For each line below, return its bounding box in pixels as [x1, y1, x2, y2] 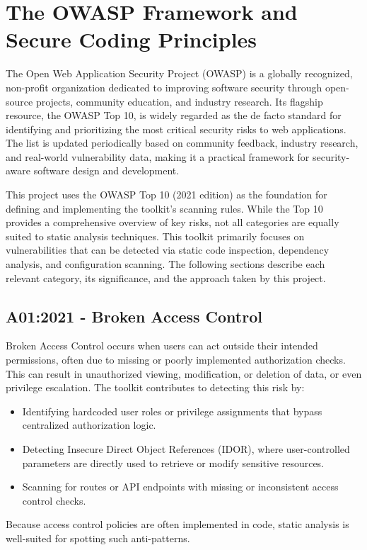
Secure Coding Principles [6, 25, 257, 54]
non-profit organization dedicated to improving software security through [6, 79, 322, 94]
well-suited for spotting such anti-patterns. [6, 530, 190, 545]
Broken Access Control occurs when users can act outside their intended [6, 338, 318, 353]
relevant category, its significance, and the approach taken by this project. [6, 270, 326, 285]
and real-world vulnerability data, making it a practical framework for [6, 149, 310, 164]
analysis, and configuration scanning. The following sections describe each [6, 257, 325, 271]
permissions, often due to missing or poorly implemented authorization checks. [6, 352, 346, 367]
